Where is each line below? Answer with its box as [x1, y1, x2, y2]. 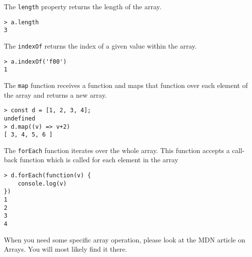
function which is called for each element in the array [19, 154, 179, 165]
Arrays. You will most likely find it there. [4, 244, 127, 254]
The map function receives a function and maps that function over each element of [4, 80, 248, 90]
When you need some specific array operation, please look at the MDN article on [4, 234, 246, 244]
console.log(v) [18, 180, 67, 187]
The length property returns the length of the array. [4, 1, 162, 11]
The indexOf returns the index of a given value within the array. [4, 40, 197, 51]
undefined [4, 115, 36, 122]
